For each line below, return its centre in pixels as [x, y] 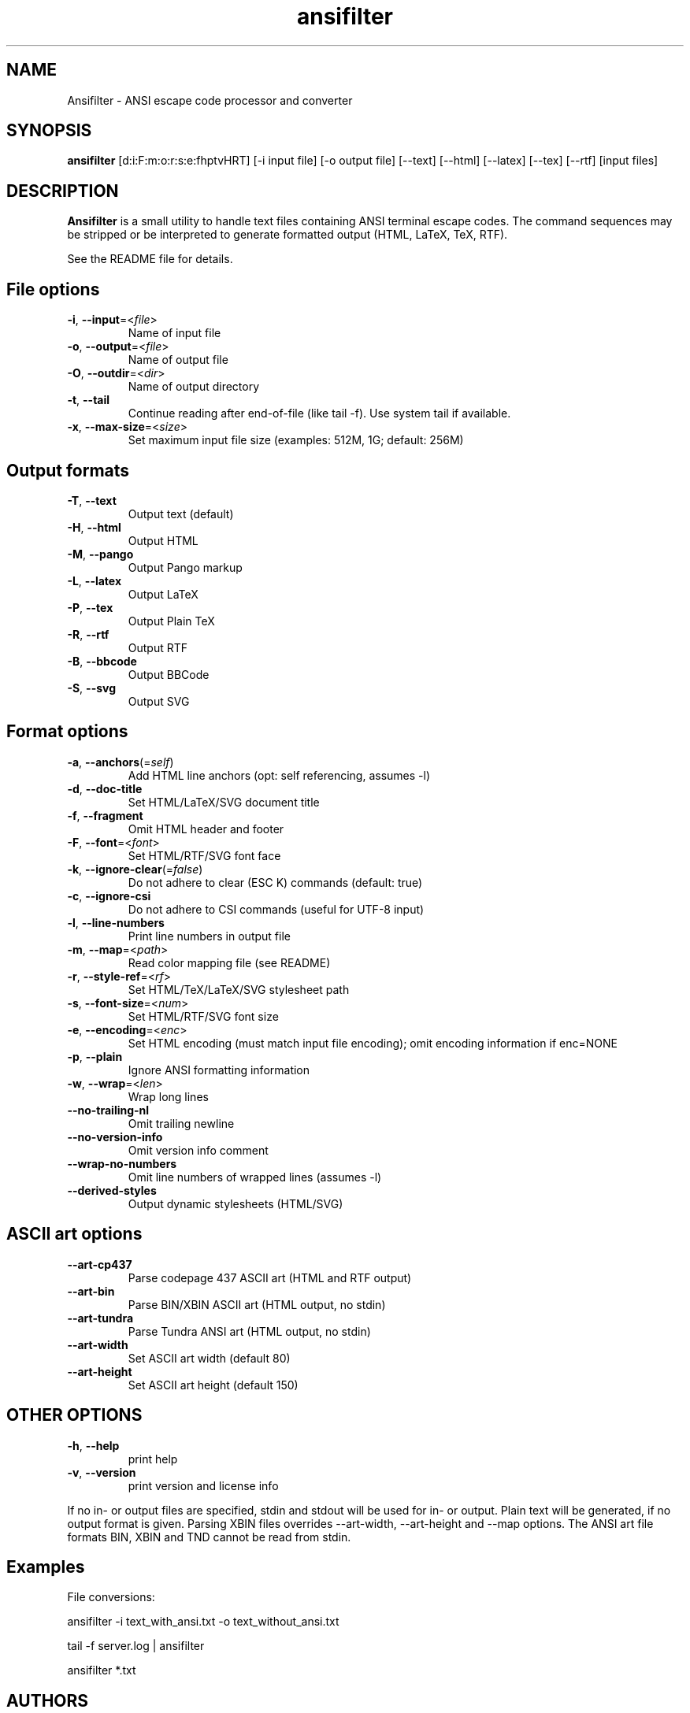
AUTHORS [48, 1700]
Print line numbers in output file [209, 936]
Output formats [68, 470]
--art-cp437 [100, 1264]
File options [53, 289]
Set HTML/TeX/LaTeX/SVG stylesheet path [239, 989]
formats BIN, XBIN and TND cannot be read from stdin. [209, 1537]
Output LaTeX [163, 594]
